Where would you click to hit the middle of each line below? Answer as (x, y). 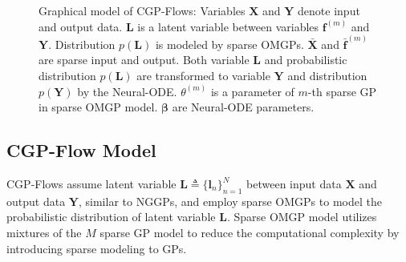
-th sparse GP (342, 91)
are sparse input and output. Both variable (144, 60)
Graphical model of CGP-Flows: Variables (142, 10)
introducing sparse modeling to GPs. (97, 248)
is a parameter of (252, 91)
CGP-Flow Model (81, 150)
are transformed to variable (203, 76)
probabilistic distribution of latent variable (111, 217)
